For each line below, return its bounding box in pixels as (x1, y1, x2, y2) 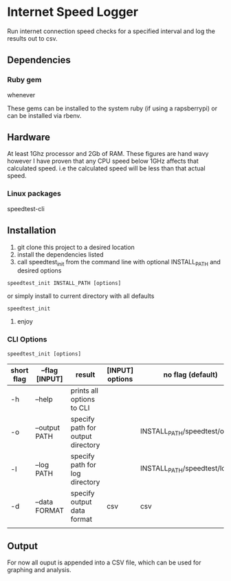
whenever (7, 90, 36, 99)
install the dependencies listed (16, 250, 104, 259)
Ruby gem (7, 75, 42, 85)
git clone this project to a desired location (16, 243, 135, 251)
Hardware (7, 132, 50, 144)
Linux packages (7, 189, 62, 199)
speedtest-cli (7, 204, 45, 213)
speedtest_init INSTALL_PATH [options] (7, 280, 122, 287)
